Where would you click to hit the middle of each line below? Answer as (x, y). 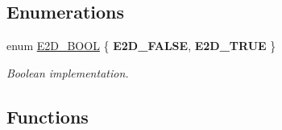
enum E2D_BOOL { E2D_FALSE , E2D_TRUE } (141, 46)
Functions (48, 116)
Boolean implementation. (68, 72)
